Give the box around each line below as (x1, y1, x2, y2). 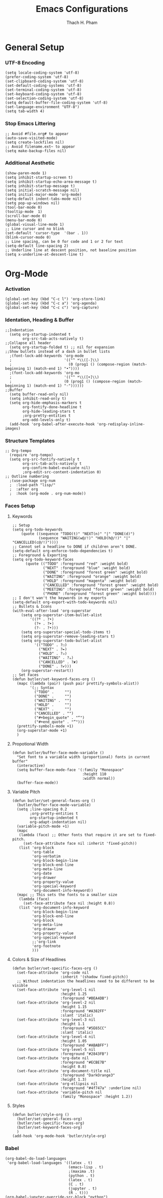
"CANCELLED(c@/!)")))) (12, 540, 59, 545)
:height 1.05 (60, 1039, 87, 1044)
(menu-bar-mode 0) (5, 217, 42, 223)
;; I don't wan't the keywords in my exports (12, 596, 106, 600)
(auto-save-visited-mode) (5, 135, 58, 140)
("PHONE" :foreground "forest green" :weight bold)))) (43, 591, 157, 597)
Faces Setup (5, 502, 36, 509)
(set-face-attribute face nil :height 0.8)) (23, 901, 116, 906)
